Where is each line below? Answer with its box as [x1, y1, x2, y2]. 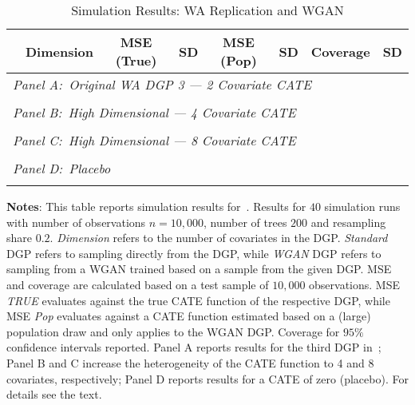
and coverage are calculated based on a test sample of [6, 276, 269, 292]
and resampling [310, 213, 386, 230]
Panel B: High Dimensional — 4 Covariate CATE [13, 103, 296, 121]
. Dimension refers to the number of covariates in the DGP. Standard [49, 229, 388, 246]
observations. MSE [309, 276, 401, 292]
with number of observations [6, 213, 146, 230]
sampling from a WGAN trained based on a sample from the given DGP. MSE [6, 260, 392, 277]
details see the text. [6, 386, 102, 403]
